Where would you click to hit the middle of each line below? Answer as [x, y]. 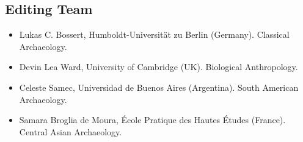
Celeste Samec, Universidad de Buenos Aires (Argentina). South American [159, 87]
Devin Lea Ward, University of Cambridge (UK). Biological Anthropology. [159, 67]
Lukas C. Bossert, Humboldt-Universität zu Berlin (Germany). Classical [154, 34]
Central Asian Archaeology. [71, 131]
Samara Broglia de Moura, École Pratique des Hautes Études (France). [152, 120]
